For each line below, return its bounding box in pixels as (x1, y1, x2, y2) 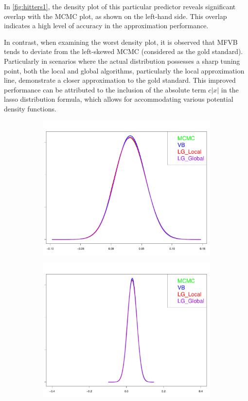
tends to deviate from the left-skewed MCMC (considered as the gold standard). (4, 46, 243, 56)
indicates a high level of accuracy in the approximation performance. (4, 20, 209, 31)
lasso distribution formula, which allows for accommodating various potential (4, 94, 233, 104)
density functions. (4, 103, 56, 113)
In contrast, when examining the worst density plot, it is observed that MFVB (4, 36, 238, 47)
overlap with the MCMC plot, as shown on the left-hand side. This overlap (4, 11, 227, 21)
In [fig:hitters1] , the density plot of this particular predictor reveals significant (4, 1, 236, 11)
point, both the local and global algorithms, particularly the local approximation (4, 65, 245, 75)
